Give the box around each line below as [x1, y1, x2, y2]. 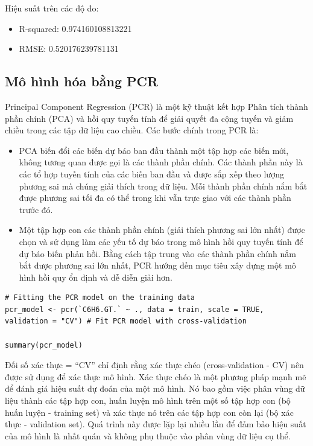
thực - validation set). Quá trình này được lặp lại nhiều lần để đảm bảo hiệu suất [5, 418, 306, 430]
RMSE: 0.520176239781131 [19, 42, 119, 55]
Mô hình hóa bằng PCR [5, 72, 159, 91]
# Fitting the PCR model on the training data [5, 293, 195, 302]
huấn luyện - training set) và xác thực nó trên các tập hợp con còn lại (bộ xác [5, 406, 294, 418]
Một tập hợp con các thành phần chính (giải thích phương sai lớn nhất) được [19, 223, 305, 236]
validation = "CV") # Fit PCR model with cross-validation [5, 317, 247, 326]
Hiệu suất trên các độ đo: [5, 2, 99, 14]
